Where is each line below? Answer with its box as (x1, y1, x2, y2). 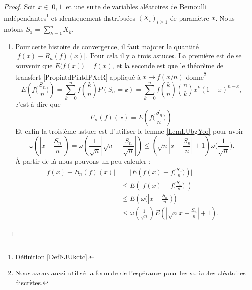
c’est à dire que (15, 99, 61, 109)
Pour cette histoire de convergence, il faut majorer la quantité (15, 41, 199, 51)
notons (4, 24, 24, 34)
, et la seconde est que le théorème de (112, 60, 224, 70)
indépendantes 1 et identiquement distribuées (4, 11, 135, 23)
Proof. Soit (4, 1, 36, 11)
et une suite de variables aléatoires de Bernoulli (66, 1, 207, 11)
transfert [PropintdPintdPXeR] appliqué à (15, 71, 141, 82)
